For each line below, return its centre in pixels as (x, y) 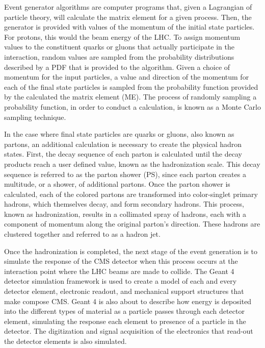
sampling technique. (35, 117)
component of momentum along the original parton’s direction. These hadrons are (132, 224)
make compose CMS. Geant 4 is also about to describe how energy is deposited (128, 301)
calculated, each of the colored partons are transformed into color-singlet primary (131, 194)
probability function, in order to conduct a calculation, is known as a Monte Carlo (132, 106)
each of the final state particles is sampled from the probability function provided (131, 86)
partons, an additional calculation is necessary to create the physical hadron (123, 144)
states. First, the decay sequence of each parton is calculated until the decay (123, 154)
